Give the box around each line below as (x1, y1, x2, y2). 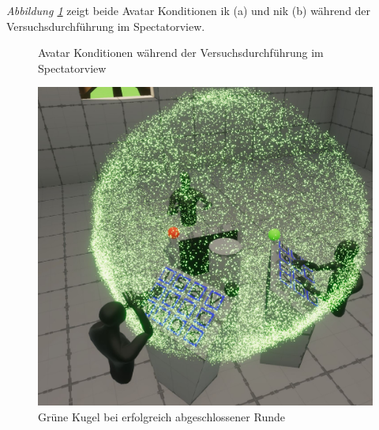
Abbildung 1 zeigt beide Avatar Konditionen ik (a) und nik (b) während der (6, 2, 371, 18)
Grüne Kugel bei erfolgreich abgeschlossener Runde (38, 408, 285, 424)
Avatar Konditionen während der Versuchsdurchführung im (38, 44, 324, 61)
